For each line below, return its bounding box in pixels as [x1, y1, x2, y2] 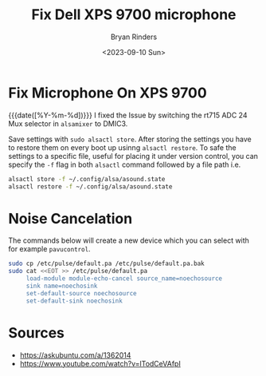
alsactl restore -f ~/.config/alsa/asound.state [8, 182, 173, 191]
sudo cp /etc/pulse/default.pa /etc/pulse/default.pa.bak [8, 259, 205, 268]
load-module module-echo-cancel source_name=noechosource [25, 275, 223, 283]
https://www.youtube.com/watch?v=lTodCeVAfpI [19, 358, 181, 368]
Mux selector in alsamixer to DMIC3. [8, 118, 128, 129]
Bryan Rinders [110, 32, 158, 42]
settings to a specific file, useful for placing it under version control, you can [8, 151, 259, 160]
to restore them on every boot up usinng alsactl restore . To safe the [8, 142, 237, 152]
